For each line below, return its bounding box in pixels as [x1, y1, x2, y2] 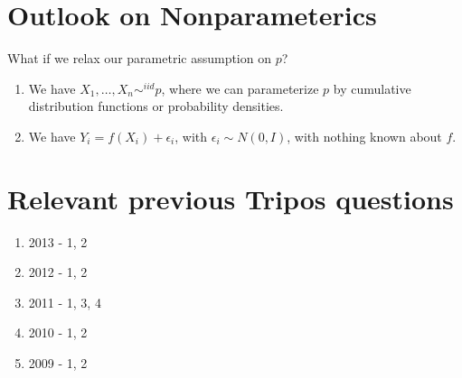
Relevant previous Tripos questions [7, 180, 454, 217]
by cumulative [333, 78, 411, 97]
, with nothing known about [287, 126, 442, 145]
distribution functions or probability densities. [28, 97, 284, 115]
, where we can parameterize [161, 78, 319, 97]
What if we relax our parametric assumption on [7, 49, 271, 68]
